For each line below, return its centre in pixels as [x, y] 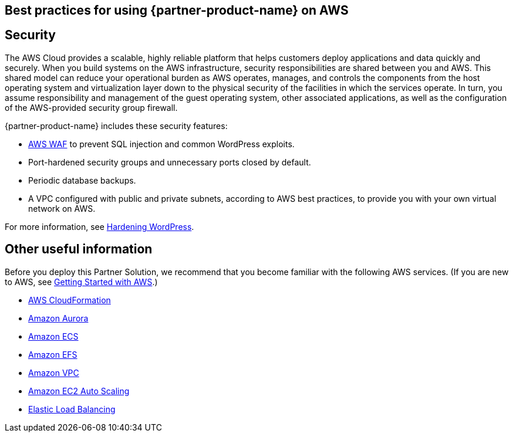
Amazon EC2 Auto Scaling [79, 391]
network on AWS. [62, 208]
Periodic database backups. [82, 180]
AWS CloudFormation [70, 300]
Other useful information [79, 249]
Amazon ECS [53, 336]
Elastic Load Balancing [72, 409]
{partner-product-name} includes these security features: [116, 126]
